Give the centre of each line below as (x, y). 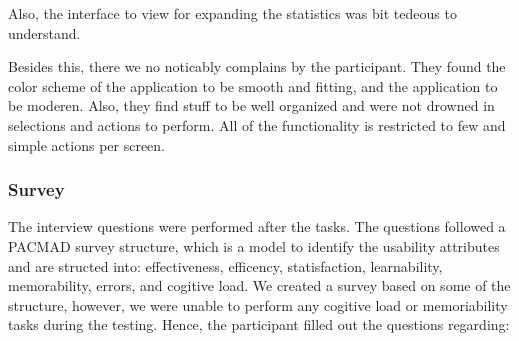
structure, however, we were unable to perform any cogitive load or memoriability (258, 304)
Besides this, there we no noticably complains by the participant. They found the (257, 66)
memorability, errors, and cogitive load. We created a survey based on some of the (259, 285)
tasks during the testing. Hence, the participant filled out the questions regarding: (259, 324)
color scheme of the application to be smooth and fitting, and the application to (253, 85)
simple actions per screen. (87, 144)
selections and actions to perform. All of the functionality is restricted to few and (257, 124)
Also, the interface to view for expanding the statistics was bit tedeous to (232, 13)
